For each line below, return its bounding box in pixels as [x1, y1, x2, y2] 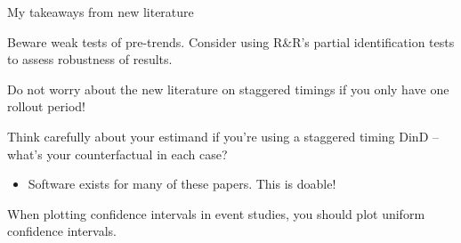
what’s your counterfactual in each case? [7, 144, 228, 163]
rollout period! [7, 97, 86, 116]
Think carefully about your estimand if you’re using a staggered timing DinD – [7, 126, 439, 145]
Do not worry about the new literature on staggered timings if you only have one [7, 79, 449, 98]
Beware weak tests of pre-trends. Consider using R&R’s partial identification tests [7, 32, 455, 51]
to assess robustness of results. [7, 50, 173, 69]
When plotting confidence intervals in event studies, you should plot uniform [7, 204, 425, 223]
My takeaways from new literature [7, 3, 194, 20]
